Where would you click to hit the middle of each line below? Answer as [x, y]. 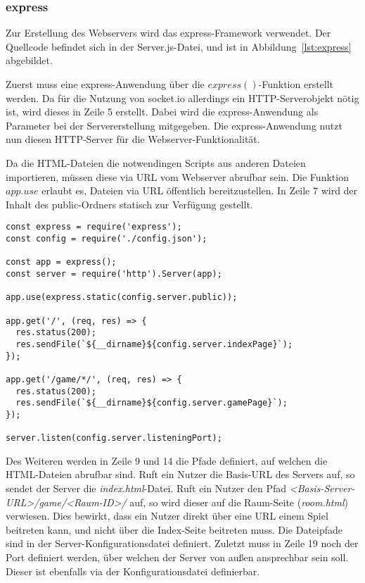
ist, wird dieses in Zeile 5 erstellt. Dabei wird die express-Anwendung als [162, 112]
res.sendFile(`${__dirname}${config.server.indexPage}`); [154, 344]
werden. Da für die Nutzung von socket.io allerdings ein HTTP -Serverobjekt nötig [182, 98]
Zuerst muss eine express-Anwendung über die [105, 84]
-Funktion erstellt [296, 84]
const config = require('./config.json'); [107, 239]
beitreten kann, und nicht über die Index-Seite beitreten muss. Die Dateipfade [174, 529]
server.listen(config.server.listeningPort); [114, 438]
